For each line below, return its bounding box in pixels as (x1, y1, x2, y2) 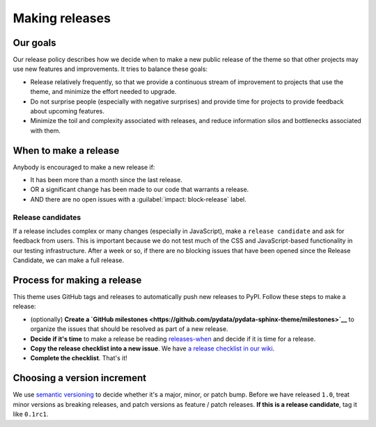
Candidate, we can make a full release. (13, 256, 125, 264)
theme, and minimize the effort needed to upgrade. (30, 88, 177, 96)
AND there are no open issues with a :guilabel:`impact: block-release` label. (30, 195, 246, 203)
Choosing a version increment (13, 372, 147, 384)
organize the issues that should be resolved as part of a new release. (30, 325, 228, 333)
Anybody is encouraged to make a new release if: (13, 163, 155, 171)
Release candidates (13, 212, 81, 222)
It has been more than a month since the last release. (30, 176, 182, 184)
